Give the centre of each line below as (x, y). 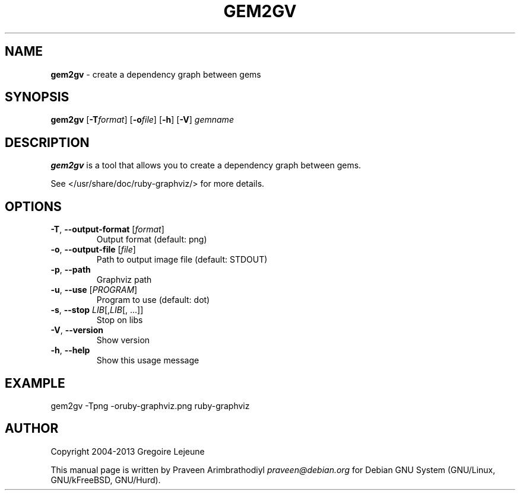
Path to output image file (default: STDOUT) (182, 260)
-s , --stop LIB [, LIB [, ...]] (97, 310)
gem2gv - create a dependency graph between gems (156, 74)
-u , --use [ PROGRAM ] (94, 290)
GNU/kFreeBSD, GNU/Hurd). (106, 480)
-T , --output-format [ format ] (107, 229)
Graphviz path (124, 280)
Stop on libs (120, 320)
